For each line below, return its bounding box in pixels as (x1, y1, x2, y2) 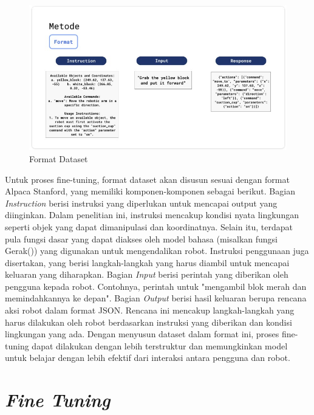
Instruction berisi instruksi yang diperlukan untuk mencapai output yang (5, 196, 278, 209)
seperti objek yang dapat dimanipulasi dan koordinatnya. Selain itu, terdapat (5, 220, 293, 233)
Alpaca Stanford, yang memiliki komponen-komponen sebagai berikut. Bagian (5, 185, 295, 197)
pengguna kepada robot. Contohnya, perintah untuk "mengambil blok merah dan (5, 280, 307, 292)
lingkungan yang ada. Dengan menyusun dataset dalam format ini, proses (5, 328, 279, 340)
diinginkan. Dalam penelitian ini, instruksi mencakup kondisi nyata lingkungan (5, 208, 299, 221)
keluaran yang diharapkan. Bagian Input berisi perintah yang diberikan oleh (5, 268, 288, 281)
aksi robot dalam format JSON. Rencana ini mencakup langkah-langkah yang (5, 304, 295, 317)
